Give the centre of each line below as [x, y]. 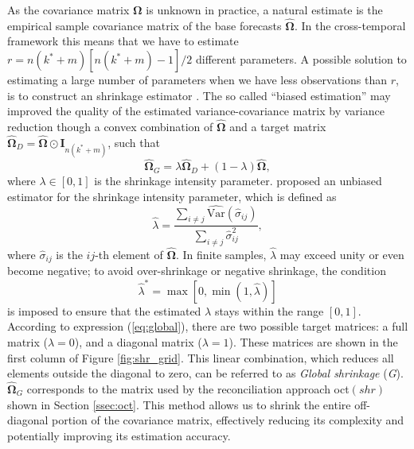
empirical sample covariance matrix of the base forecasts [145, 25]
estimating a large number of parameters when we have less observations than [197, 79]
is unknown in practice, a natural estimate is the [264, 10]
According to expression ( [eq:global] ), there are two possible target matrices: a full [208, 326]
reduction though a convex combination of [110, 126]
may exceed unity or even [342, 255]
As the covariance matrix [68, 10]
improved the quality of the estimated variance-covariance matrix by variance [196, 111]
